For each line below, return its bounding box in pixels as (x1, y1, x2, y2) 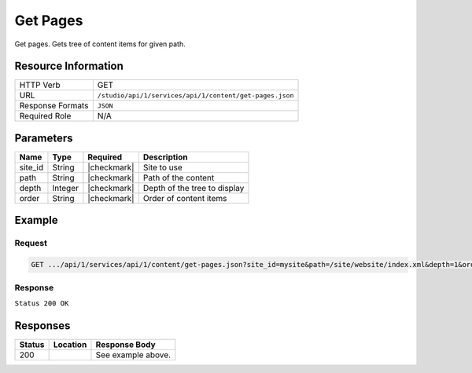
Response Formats (19, 101, 89, 112)
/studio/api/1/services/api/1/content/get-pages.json (97, 91, 294, 100)
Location (53, 338, 87, 349)
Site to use (142, 162, 183, 173)
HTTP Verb (19, 79, 61, 90)
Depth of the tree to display (142, 182, 245, 193)
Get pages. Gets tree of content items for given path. (14, 39, 186, 49)
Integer (52, 182, 79, 193)
